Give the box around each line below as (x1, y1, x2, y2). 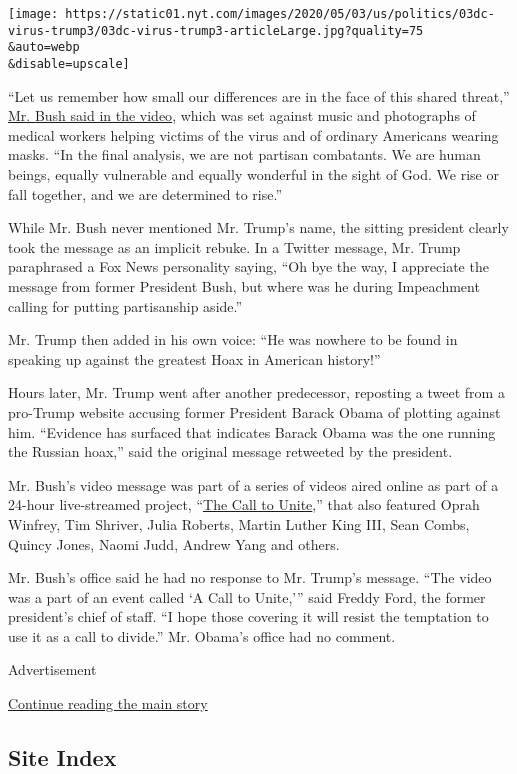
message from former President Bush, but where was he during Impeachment (8, 275, 480, 296)
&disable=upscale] (8, 56, 130, 71)
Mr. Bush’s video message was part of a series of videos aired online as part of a (8, 474, 499, 495)
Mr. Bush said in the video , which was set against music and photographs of (8, 105, 476, 126)
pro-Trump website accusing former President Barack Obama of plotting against (8, 401, 501, 422)
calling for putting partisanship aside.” (8, 295, 243, 316)
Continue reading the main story (8, 693, 208, 714)
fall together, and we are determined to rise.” (8, 183, 282, 204)
